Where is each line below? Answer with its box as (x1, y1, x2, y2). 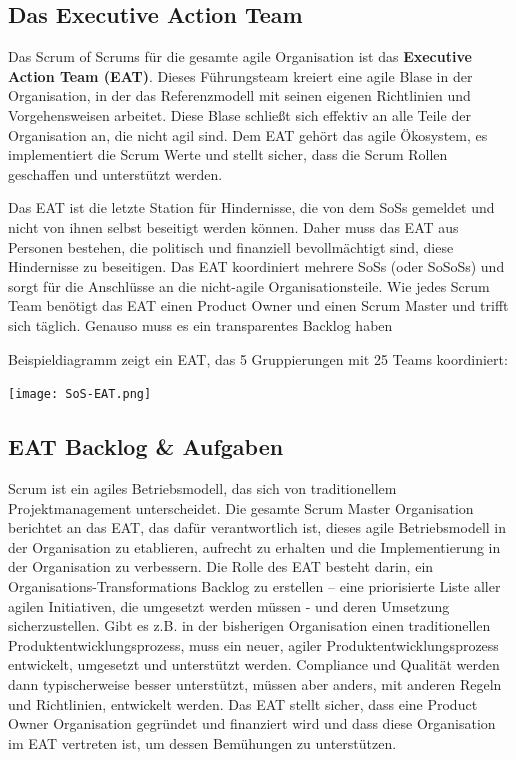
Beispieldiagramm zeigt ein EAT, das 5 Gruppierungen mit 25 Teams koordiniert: (8, 348, 508, 369)
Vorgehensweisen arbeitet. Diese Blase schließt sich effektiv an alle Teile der (8, 104, 471, 125)
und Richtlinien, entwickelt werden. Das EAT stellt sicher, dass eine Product (8, 693, 478, 714)
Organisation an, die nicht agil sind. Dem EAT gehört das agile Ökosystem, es (8, 124, 488, 145)
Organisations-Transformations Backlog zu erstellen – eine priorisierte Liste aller (8, 575, 501, 596)
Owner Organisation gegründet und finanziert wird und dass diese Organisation (8, 713, 496, 734)
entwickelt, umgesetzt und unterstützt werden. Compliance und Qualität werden (8, 654, 500, 675)
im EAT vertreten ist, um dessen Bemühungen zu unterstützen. (8, 732, 397, 753)
